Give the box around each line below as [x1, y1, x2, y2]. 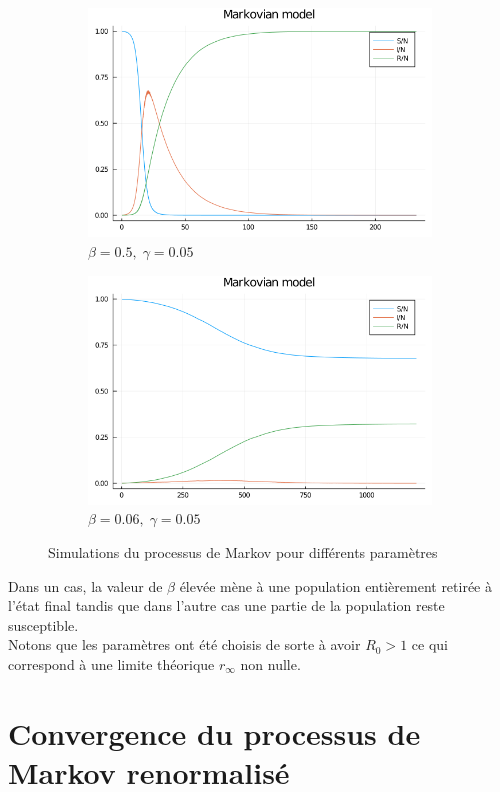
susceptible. [8, 614, 79, 635]
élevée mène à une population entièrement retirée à [179, 575, 492, 596]
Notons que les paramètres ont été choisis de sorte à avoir [8, 634, 361, 655]
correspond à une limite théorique [8, 654, 215, 674]
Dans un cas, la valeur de [8, 575, 163, 596]
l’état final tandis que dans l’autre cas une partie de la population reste [8, 595, 445, 616]
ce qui [411, 634, 448, 655]
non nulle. [240, 654, 301, 674]
